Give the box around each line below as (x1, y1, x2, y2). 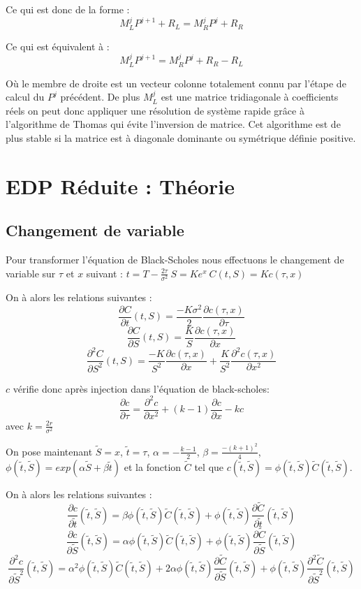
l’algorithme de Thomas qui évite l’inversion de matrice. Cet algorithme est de (6, 117, 341, 131)
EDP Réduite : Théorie (6, 171, 235, 200)
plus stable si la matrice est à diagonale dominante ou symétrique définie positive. (6, 131, 356, 145)
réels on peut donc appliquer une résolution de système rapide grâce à (6, 103, 304, 117)
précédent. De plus (60, 89, 140, 104)
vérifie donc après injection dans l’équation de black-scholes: (13, 381, 270, 395)
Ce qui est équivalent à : (6, 38, 110, 53)
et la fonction (124, 459, 182, 474)
